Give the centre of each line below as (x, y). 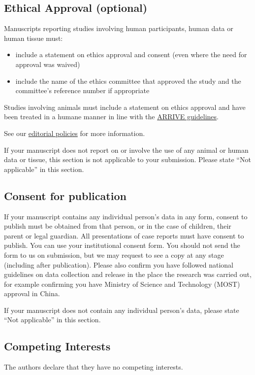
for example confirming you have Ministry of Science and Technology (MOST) (122, 284)
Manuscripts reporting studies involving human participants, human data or (119, 28)
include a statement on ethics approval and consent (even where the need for (131, 54)
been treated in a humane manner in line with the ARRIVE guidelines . (111, 117)
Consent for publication (65, 195)
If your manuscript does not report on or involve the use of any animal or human (126, 150)
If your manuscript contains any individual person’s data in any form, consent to (126, 216)
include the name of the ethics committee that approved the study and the (128, 81)
